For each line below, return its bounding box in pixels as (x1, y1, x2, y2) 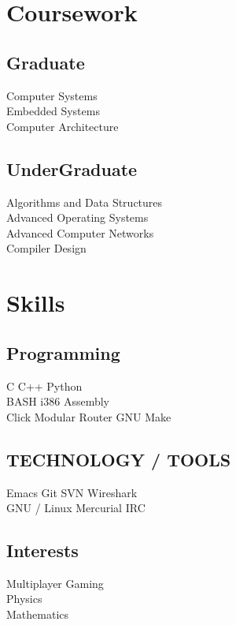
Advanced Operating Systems (6, 209, 149, 226)
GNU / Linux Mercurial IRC (6, 500, 146, 516)
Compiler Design (6, 240, 87, 256)
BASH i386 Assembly (6, 393, 109, 410)
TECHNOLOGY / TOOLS (6, 447, 231, 471)
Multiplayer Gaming (6, 574, 104, 591)
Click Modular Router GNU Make (6, 408, 171, 425)
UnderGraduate (6, 156, 138, 181)
